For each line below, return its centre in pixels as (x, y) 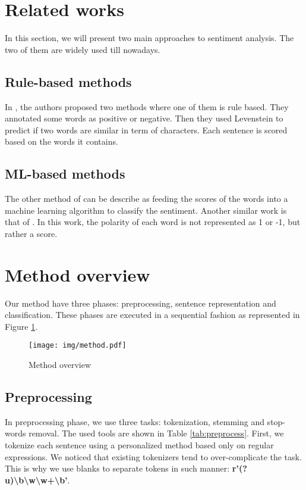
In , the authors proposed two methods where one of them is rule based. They (147, 106)
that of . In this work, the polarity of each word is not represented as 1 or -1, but (153, 222)
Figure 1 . (21, 326)
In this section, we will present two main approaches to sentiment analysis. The (149, 38)
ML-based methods (65, 174)
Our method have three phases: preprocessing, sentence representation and (141, 303)
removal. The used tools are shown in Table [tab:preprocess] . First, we (156, 433)
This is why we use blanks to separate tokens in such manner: (117, 468)
